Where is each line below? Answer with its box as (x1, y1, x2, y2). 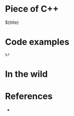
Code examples (5, 36, 70, 48)
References (5, 91, 53, 102)
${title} (5, 19, 19, 25)
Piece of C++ (5, 3, 59, 15)
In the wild (5, 69, 48, 80)
